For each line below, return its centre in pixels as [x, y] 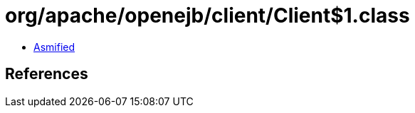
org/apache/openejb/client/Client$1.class [207, 16]
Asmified [54, 47]
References [47, 74]
